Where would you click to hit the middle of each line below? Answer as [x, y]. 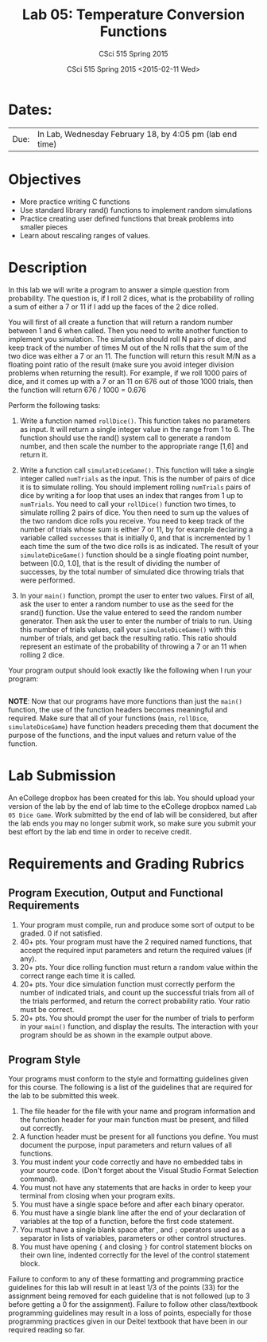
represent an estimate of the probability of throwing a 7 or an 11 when [133, 646]
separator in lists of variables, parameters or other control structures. [133, 1238]
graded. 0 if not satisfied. [61, 933]
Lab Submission [62, 775]
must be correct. [47, 1009]
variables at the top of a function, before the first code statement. [127, 1222]
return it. [34, 454]
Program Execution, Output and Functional [116, 893]
